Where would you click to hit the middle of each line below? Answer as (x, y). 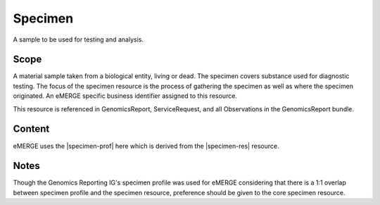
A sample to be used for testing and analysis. (78, 39)
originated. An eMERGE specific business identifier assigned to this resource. (125, 96)
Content (31, 129)
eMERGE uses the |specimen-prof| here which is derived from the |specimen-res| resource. (146, 146)
